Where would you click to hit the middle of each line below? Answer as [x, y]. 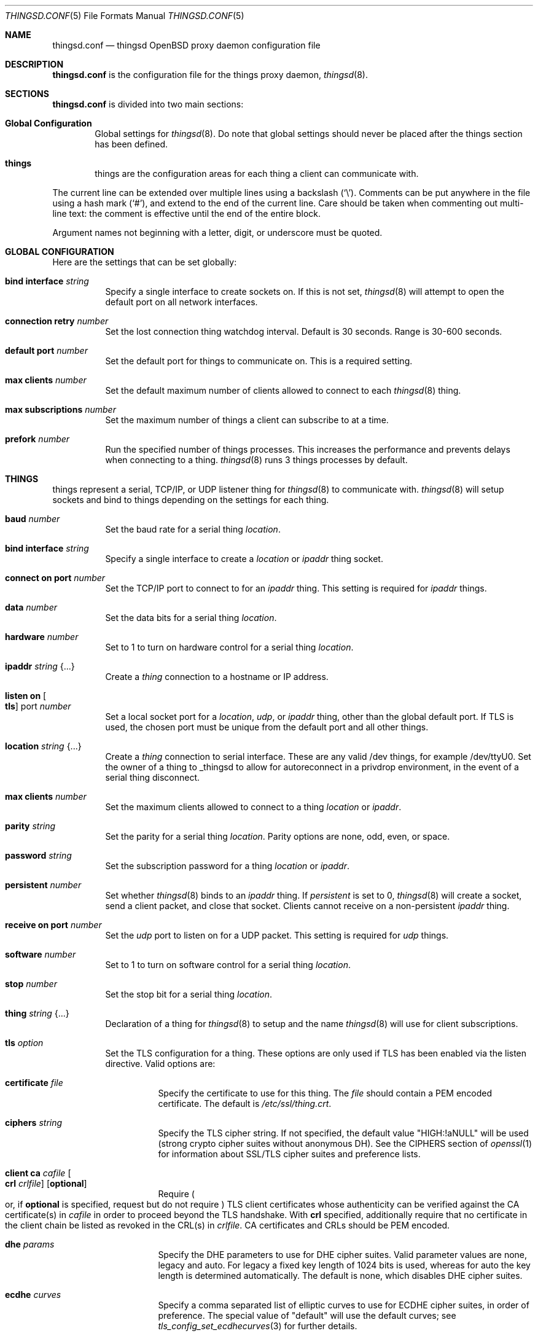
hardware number [42, 637]
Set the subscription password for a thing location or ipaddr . [227, 866]
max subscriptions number [60, 409]
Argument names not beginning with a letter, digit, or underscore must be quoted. [217, 232]
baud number [33, 519]
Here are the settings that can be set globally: [145, 262]
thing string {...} [37, 1013]
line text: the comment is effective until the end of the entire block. [187, 213]
